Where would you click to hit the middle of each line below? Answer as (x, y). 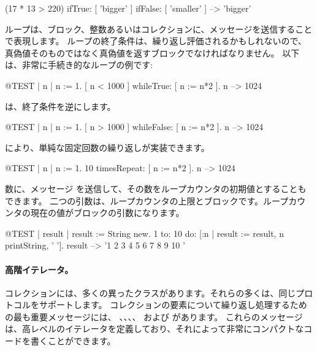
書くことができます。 (73, 341)
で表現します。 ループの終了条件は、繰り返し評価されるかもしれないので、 (156, 41)
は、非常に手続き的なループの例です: (79, 65)
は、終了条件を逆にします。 (60, 106)
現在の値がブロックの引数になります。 (107, 213)
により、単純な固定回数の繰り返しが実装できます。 (107, 147)
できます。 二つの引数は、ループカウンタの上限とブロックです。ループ (147, 200)
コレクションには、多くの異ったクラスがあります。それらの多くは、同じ (151, 292)
